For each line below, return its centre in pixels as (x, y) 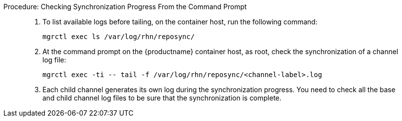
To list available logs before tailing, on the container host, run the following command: (180, 22)
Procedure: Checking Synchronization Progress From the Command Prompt (125, 7)
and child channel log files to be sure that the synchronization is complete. (162, 98)
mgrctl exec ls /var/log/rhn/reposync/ (119, 37)
